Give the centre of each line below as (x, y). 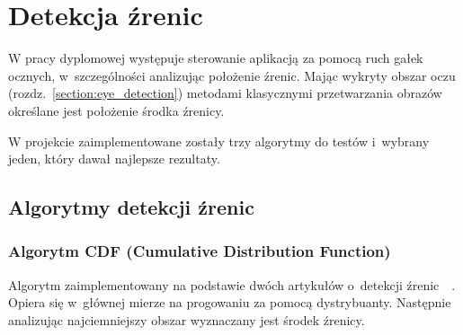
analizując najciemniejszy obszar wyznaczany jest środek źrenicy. (187, 319)
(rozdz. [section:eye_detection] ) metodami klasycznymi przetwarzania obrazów (225, 93)
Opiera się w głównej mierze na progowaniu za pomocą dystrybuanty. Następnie (230, 302)
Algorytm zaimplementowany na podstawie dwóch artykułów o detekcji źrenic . (232, 284)
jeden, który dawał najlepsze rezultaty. (114, 159)
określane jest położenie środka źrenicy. (116, 110)
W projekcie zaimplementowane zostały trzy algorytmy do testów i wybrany (219, 141)
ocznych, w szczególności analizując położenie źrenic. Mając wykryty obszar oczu (232, 75)
